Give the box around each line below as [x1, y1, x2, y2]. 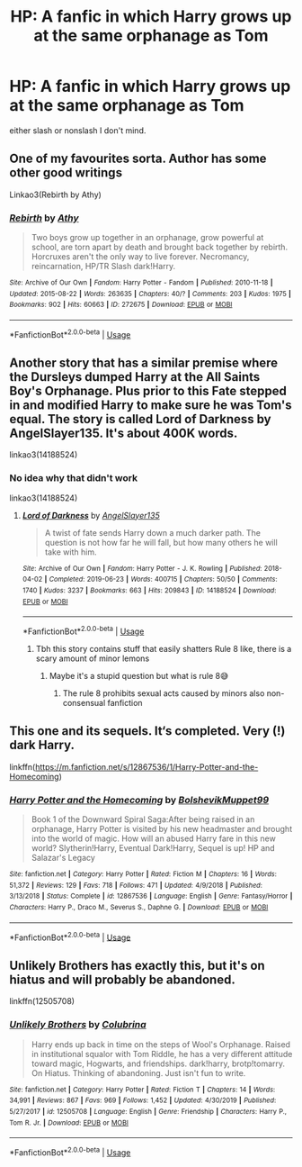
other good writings [9, 165, 123, 181]
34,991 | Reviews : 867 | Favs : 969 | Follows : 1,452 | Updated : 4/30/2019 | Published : [9, 1096, 277, 1105]
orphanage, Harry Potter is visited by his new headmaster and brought [31, 824, 293, 835]
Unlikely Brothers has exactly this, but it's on [9, 957, 265, 973]
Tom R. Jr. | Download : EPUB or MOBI [9, 1118, 129, 1127]
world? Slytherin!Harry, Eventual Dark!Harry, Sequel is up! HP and [31, 843, 276, 854]
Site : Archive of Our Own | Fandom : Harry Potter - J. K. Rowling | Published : [22, 564, 262, 573]
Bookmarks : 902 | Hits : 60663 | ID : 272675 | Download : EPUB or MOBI [9, 300, 233, 310]
